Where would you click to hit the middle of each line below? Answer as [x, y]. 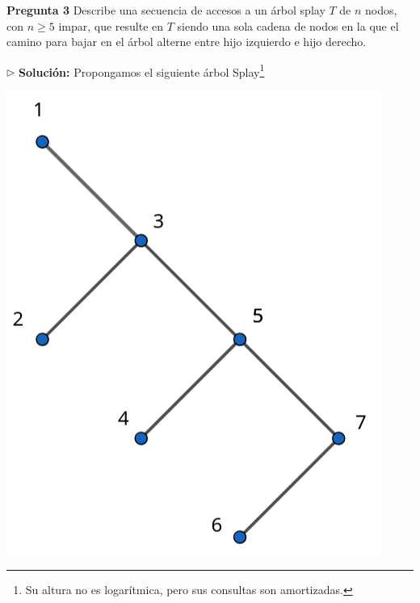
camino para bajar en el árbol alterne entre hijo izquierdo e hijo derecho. [187, 42]
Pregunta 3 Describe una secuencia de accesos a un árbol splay [166, 10]
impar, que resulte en [111, 25]
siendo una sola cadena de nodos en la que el [288, 25]
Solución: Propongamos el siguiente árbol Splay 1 [142, 70]
